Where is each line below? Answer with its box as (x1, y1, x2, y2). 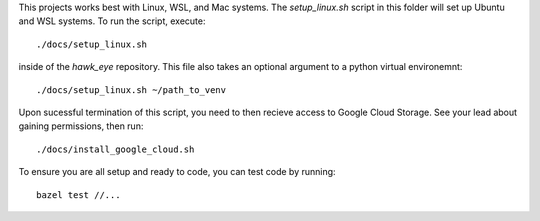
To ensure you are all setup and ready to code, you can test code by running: (18, 166, 336, 178)
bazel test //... (36, 189, 121, 200)
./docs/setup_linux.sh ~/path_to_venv (36, 84, 227, 95)
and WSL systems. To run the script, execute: (18, 15, 206, 27)
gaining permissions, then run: (18, 120, 144, 132)
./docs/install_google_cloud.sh (36, 143, 195, 155)
